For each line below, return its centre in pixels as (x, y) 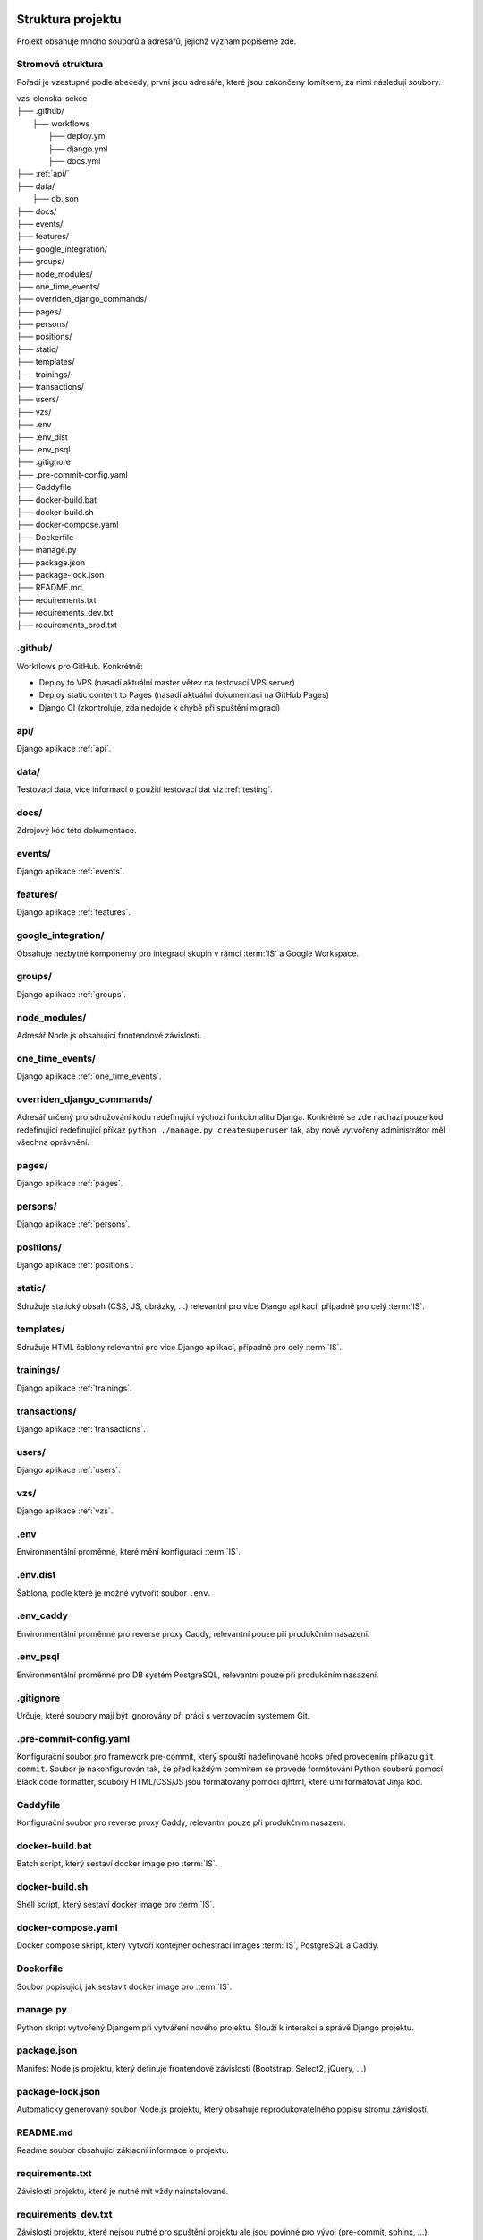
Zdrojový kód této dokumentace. (76, 831)
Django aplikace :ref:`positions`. (75, 1265)
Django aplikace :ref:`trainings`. (74, 1388)
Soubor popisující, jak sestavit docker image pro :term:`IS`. (124, 1986)
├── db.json (56, 199)
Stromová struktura (60, 65)
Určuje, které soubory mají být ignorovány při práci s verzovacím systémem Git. (163, 1715)
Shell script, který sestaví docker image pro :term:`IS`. (115, 1905)
